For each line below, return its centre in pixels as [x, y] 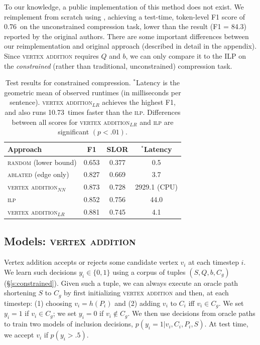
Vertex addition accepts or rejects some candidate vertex [91, 262]
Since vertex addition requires [51, 55]
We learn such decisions [40, 272]
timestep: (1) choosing [38, 303]
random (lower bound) [42, 162]
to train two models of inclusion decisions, [69, 324]
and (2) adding [138, 303]
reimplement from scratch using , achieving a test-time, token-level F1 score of [125, 16]
